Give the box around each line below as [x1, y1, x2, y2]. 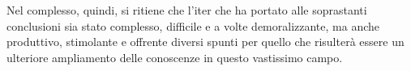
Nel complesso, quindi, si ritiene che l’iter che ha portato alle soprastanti [6, 2, 367, 18]
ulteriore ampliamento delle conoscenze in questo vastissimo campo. [6, 48, 343, 65]
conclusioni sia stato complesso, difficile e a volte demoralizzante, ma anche [6, 17, 380, 34]
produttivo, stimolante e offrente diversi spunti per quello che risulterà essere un [6, 33, 405, 50]
